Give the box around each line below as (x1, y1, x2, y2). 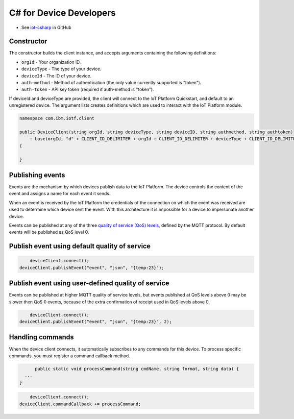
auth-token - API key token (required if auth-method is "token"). (21, 86, 154, 93)
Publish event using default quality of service (9, 242, 151, 250)
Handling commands (9, 333, 74, 342)
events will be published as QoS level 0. (9, 229, 89, 235)
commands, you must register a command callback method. (9, 353, 130, 359)
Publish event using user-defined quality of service (9, 279, 170, 288)
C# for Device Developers (9, 7, 116, 18)
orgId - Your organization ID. (21, 59, 81, 65)
